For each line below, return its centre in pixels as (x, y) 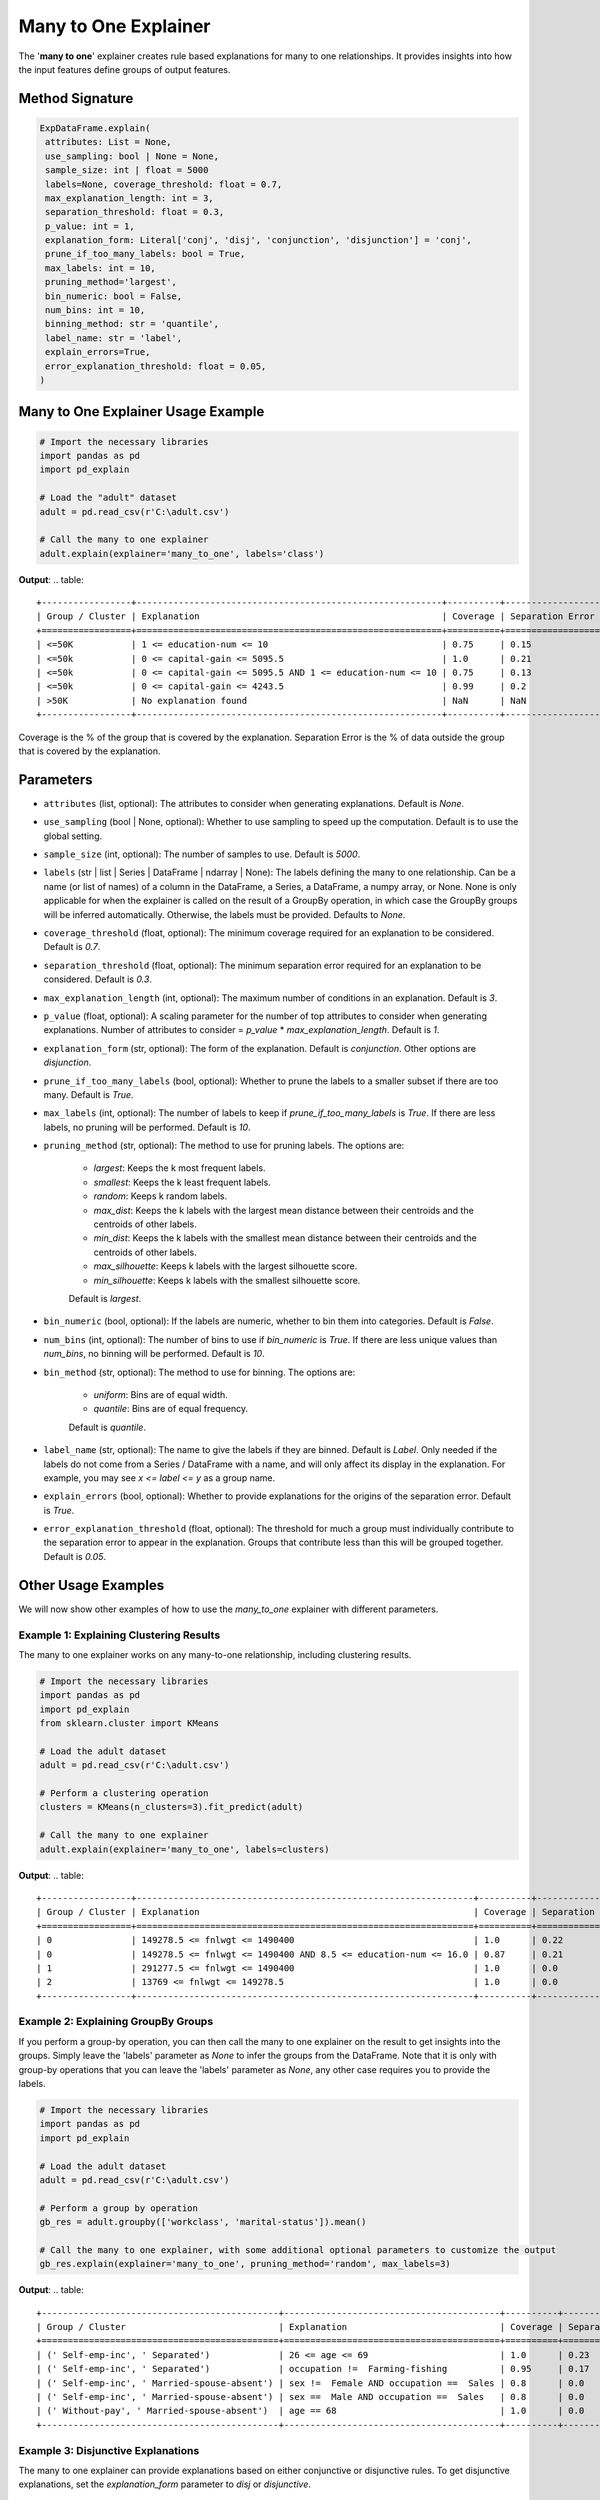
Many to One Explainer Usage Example (141, 411)
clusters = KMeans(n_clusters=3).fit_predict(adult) (171, 1807)
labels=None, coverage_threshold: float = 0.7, (164, 184)
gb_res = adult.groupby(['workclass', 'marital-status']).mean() (203, 2222)
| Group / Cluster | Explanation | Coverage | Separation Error (315, 616)
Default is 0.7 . (72, 947)
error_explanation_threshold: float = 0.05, (156, 366)
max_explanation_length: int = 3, (129, 198)
